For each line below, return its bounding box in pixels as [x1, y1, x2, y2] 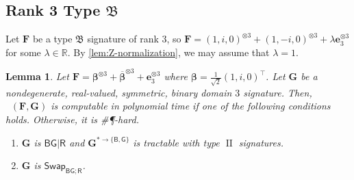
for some [5, 44, 41, 59]
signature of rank [87, 31, 159, 46]
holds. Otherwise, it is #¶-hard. [5, 112, 140, 126]
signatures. [238, 135, 284, 149]
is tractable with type [133, 135, 220, 149]
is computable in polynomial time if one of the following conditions [51, 99, 331, 113]
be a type [32, 31, 73, 46]
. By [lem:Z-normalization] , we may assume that [67, 44, 270, 59]
